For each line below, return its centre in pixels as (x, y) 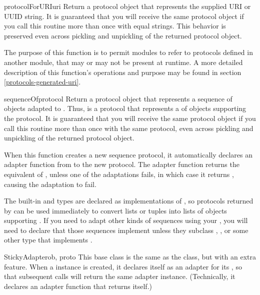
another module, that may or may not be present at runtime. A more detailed (123, 62)
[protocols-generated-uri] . (42, 82)
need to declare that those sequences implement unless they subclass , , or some (126, 230)
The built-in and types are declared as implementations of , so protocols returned (129, 201)
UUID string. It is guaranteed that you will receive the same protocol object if (124, 16)
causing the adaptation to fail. (50, 184)
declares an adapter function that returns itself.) (78, 286)
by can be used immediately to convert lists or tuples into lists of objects (115, 210)
